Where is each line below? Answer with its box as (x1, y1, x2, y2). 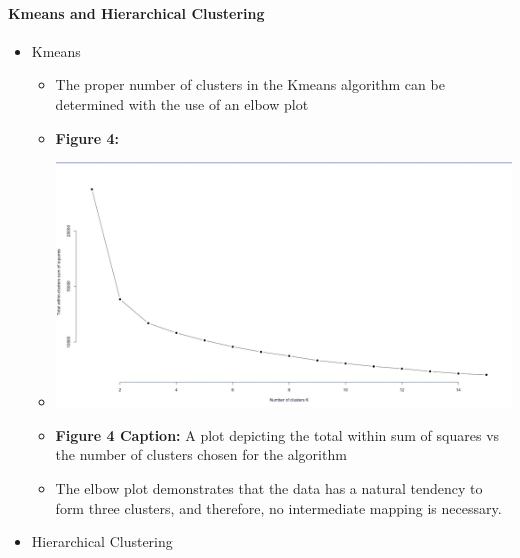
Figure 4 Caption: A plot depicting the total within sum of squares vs (55, 424, 500, 445)
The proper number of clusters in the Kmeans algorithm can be (55, 74, 445, 95)
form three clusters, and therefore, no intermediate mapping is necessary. (55, 497, 502, 518)
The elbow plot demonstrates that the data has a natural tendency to (55, 478, 483, 499)
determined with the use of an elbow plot (55, 93, 309, 114)
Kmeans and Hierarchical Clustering (8, 2, 265, 23)
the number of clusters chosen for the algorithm (55, 444, 347, 465)
